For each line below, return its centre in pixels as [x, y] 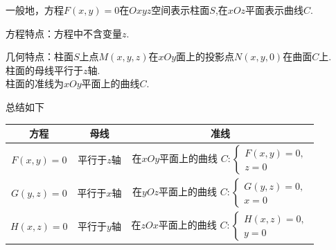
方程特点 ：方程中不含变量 [64, 33]
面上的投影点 [205, 56]
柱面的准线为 [35, 83]
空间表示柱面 [180, 10]
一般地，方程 [35, 10]
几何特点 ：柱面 [39, 56]
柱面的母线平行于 [44, 70]
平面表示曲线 [275, 10]
